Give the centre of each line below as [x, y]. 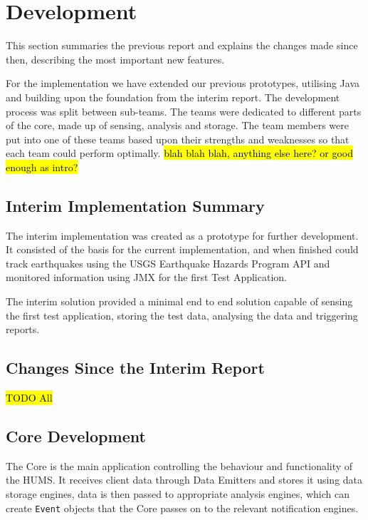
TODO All [29, 398]
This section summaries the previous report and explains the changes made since [182, 45]
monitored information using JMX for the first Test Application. [146, 277]
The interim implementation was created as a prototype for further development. [182, 235]
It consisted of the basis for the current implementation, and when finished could [182, 249]
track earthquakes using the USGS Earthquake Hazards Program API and [168, 263]
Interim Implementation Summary [135, 205]
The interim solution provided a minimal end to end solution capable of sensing [179, 301]
